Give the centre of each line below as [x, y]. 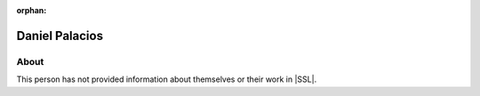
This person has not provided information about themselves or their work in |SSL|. [167, 79]
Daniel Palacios [60, 36]
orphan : [32, 10]
